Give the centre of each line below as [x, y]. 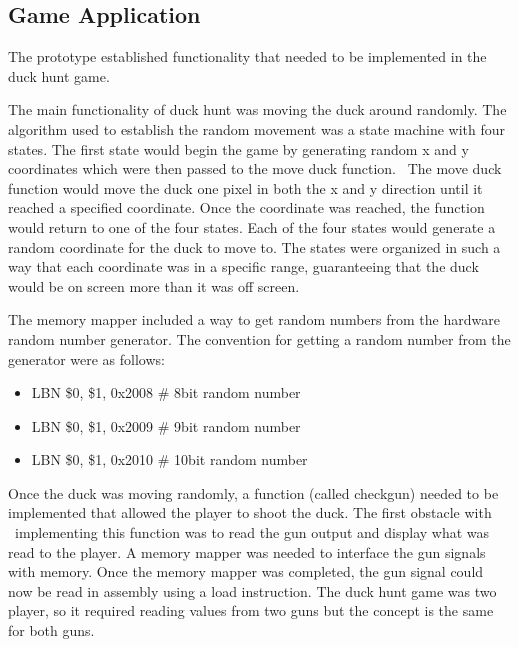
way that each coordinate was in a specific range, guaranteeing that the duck [243, 266]
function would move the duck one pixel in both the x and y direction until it [245, 187]
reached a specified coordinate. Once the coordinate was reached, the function [246, 207]
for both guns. [51, 630]
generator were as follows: [86, 358]
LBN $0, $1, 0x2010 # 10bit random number [169, 459]
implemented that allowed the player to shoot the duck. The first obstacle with [250, 512]
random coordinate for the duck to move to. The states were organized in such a [254, 246]
